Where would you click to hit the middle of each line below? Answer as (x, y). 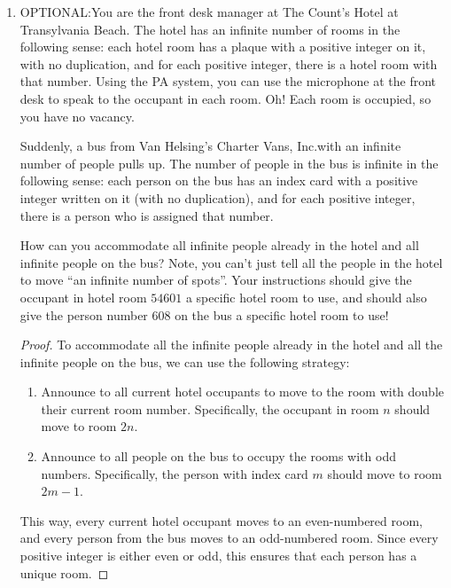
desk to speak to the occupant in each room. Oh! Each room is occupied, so (225, 98)
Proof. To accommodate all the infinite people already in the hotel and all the (231, 345)
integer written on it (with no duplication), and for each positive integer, (218, 197)
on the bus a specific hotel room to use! (282, 314)
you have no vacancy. (77, 116)
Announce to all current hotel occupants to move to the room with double (243, 392)
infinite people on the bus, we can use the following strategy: (185, 361)
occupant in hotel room (83, 297)
